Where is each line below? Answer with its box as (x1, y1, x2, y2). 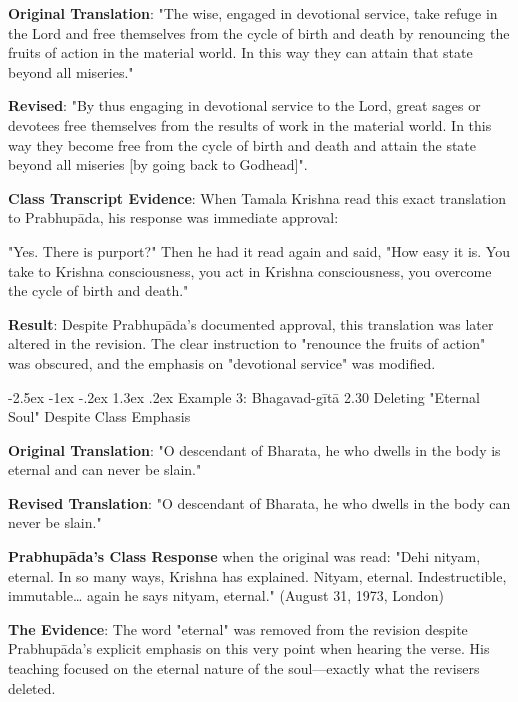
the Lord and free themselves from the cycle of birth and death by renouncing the (8, 22, 510, 43)
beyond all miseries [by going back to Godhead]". (8, 154, 308, 175)
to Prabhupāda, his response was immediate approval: (8, 207, 339, 228)
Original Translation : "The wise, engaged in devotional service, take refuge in (8, 3, 498, 23)
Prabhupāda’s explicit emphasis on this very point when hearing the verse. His (8, 638, 490, 659)
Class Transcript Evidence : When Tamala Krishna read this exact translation (8, 187, 506, 208)
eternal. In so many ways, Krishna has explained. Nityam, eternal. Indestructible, (8, 565, 507, 586)
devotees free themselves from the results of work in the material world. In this (8, 114, 492, 135)
